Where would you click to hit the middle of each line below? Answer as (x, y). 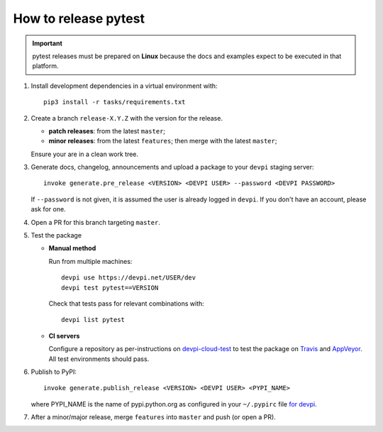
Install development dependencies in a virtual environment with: (124, 86)
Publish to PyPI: (54, 372)
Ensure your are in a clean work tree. (84, 154)
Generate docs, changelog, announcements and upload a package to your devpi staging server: (173, 167)
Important (48, 43)
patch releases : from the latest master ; (107, 131)
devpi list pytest (93, 320)
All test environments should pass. (99, 359)
